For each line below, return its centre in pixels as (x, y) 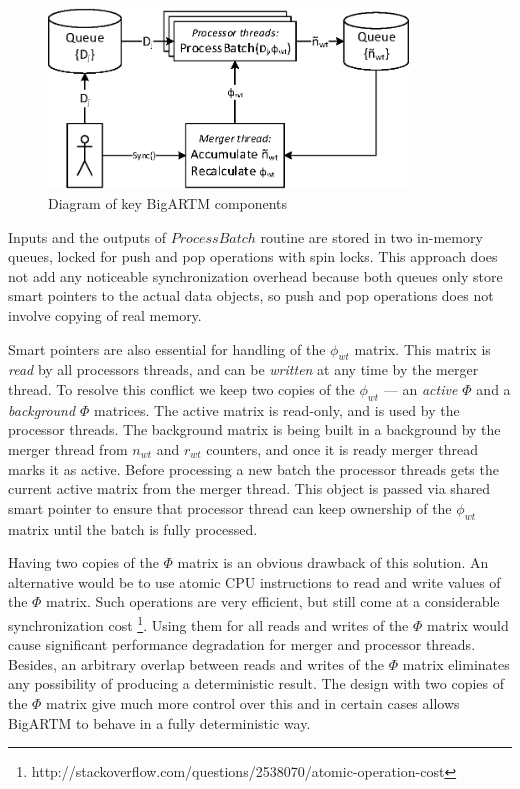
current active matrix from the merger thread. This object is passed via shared (249, 488)
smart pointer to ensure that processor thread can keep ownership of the (230, 507)
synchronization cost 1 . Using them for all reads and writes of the (208, 623)
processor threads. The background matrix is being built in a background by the (254, 429)
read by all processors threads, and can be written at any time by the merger (243, 369)
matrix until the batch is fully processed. (133, 528)
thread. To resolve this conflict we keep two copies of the (181, 388)
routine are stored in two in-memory (371, 236)
